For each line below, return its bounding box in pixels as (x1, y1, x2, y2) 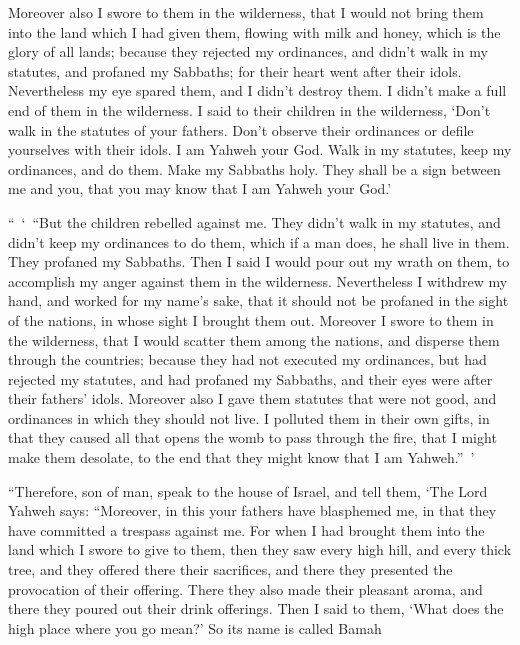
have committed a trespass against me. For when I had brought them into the (8, 519, 485, 540)
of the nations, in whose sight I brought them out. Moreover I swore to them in (8, 309, 494, 330)
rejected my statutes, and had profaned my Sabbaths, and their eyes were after (8, 368, 493, 389)
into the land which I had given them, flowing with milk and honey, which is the (8, 21, 501, 42)
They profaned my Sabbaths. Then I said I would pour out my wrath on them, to (8, 251, 510, 272)
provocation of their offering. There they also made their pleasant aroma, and (8, 578, 483, 599)
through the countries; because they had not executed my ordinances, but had (8, 349, 487, 370)
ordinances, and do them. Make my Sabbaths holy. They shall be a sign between (8, 158, 501, 179)
